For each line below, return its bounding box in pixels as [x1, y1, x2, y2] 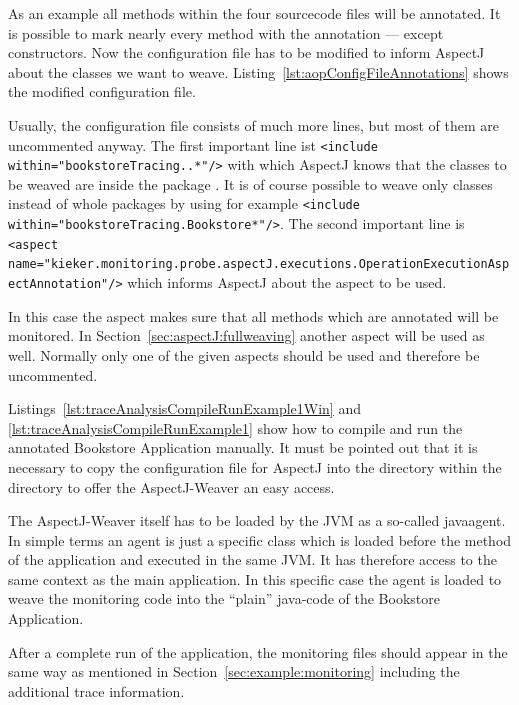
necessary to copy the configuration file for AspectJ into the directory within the [8, 456, 502, 477]
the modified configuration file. [8, 81, 196, 102]
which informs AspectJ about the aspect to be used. [127, 272, 447, 293]
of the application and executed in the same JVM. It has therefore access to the [8, 549, 497, 570]
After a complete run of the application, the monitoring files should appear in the [8, 641, 508, 662]
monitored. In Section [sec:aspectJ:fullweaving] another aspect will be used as [8, 325, 485, 346]
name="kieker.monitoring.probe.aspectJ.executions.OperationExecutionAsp [8, 257, 510, 272]
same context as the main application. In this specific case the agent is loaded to [8, 568, 502, 589]
